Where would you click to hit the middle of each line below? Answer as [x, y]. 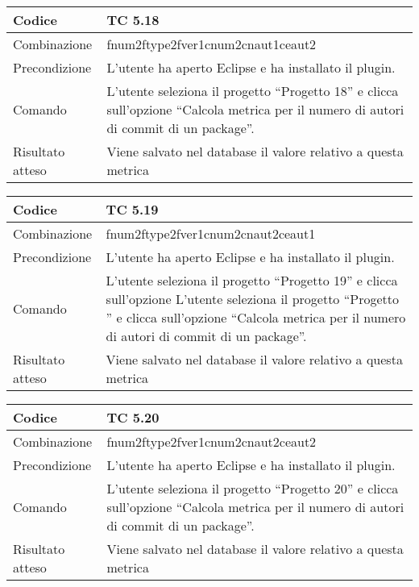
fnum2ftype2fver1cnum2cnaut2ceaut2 [212, 441]
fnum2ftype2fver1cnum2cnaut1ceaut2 [212, 44]
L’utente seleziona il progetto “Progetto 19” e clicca [252, 280]
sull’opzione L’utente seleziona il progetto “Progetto [252, 299]
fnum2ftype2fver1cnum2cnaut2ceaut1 [211, 233]
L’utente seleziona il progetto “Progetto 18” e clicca [253, 91]
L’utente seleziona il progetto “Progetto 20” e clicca [253, 488]
